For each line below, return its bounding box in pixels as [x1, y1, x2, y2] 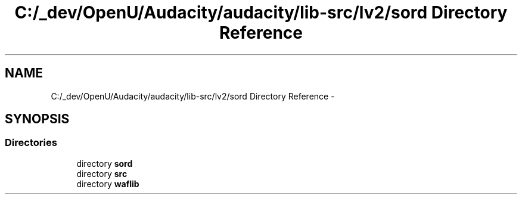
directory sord [76, 158, 133, 169]
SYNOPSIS [5, 111, 70, 127]
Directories [5, 136, 57, 149]
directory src [76, 168, 128, 179]
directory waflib [76, 178, 139, 189]
